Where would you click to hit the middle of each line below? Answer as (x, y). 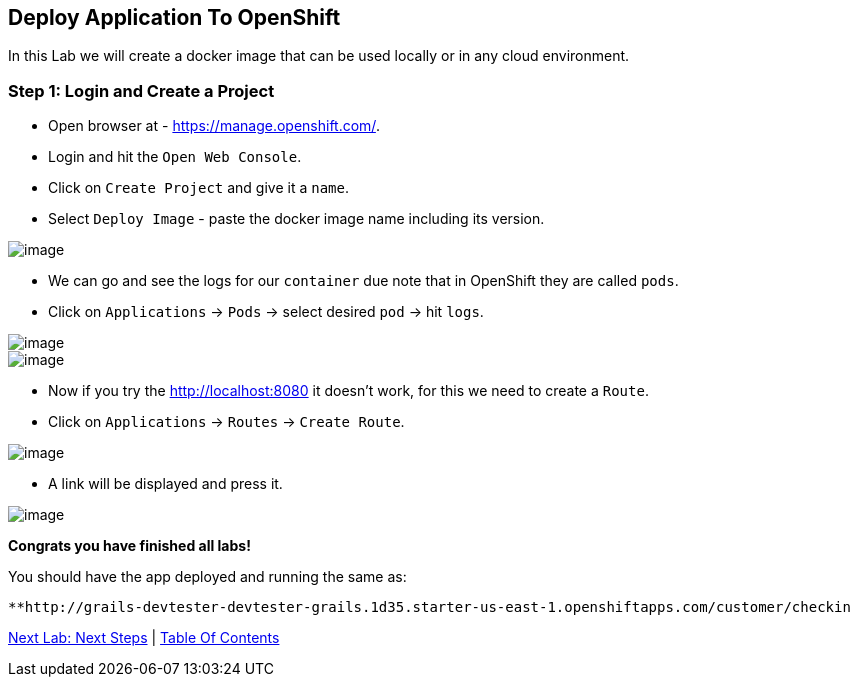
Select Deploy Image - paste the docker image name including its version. (296, 219)
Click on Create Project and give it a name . (198, 188)
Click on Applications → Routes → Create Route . (226, 422)
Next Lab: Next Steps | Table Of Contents (144, 638)
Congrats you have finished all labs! (129, 546)
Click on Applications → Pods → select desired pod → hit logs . (266, 312)
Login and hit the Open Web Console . (175, 157)
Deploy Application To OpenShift (174, 17)
